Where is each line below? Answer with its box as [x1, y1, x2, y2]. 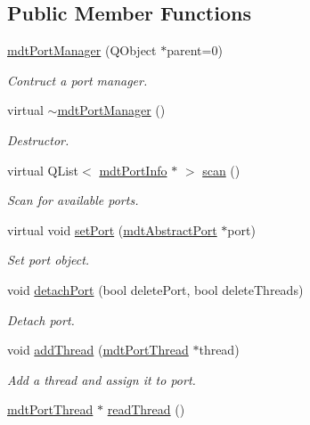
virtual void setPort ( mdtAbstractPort [7, 220, 217, 239]
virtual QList [7, 160, 79, 179]
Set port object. [7, 250, 90, 269]
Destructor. [7, 130, 69, 149]
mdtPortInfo [99, 160, 167, 179]
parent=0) [167, 41, 223, 60]
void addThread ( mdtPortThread [7, 340, 189, 359]
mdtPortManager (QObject [7, 41, 157, 60]
